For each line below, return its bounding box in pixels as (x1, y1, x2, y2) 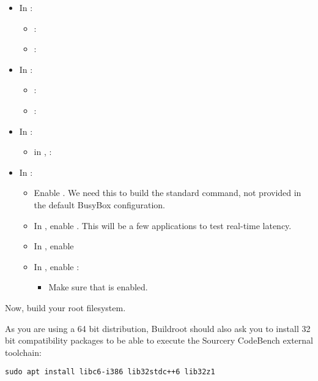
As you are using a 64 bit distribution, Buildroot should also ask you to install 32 (5, 322, 311, 334)
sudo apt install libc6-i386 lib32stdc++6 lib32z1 (5, 368, 215, 377)
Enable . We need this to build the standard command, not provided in (34, 186, 301, 199)
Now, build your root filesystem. (5, 301, 126, 314)
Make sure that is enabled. (48, 281, 148, 293)
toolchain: (5, 345, 42, 358)
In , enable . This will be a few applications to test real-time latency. (34, 219, 292, 232)
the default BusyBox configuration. (34, 198, 166, 211)
